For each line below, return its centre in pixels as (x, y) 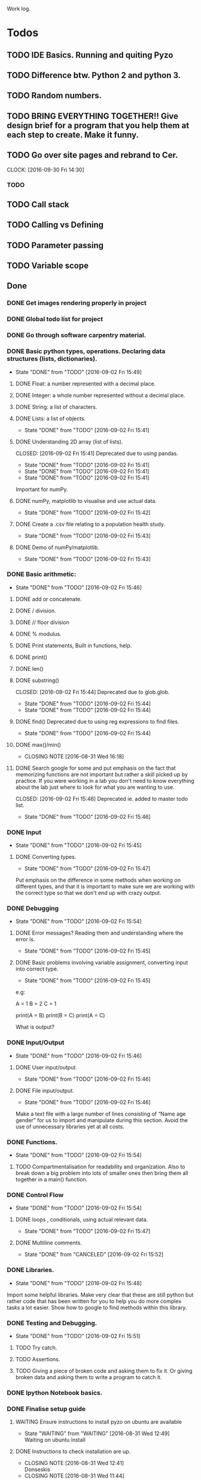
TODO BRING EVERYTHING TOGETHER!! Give (93, 116)
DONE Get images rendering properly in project (77, 303)
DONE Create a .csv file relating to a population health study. (90, 524)
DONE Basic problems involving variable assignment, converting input (102, 963)
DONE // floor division (42, 622)
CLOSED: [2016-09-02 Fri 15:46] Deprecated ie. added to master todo (101, 798)
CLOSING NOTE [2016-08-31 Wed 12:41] (74, 1463)
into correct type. (37, 969)
